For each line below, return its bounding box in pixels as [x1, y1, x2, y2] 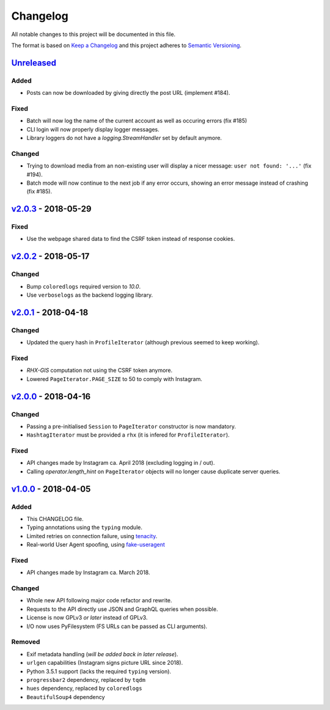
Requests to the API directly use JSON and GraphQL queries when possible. [26, 605, 218, 613]
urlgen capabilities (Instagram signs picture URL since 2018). [26, 659, 183, 667]
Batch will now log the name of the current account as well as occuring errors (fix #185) [26, 117, 248, 125]
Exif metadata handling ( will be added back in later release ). [26, 650, 178, 657]
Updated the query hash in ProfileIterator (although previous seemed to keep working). [26, 339, 260, 346]
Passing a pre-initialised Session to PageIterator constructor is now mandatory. [26, 423, 237, 430]
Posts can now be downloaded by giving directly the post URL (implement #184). [26, 89, 230, 97]
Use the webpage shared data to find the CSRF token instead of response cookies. [26, 235, 235, 243]
